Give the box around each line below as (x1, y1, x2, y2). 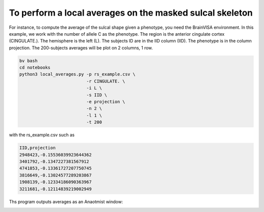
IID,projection (19, 145, 56, 151)
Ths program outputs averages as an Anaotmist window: (9, 198, 123, 205)
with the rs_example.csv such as (9, 132, 75, 138)
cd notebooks (19, 65, 51, 70)
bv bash (19, 58, 38, 64)
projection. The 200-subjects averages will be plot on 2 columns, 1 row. (9, 44, 153, 51)
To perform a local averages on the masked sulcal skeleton (9, 7, 253, 18)
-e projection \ (86, 99, 126, 105)
